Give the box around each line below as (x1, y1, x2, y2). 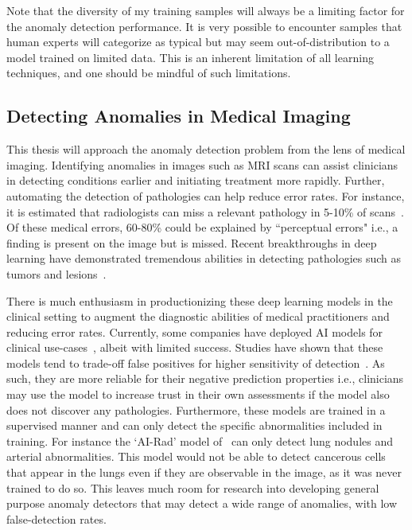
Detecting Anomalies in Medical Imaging (6, 103, 351, 128)
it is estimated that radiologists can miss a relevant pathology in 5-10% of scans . (6, 203, 404, 220)
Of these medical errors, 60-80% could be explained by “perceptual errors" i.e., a (6, 219, 398, 236)
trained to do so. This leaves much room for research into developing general (6, 479, 379, 496)
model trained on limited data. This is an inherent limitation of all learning (6, 49, 374, 65)
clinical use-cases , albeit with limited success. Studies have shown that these (6, 339, 383, 356)
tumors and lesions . (6, 265, 107, 282)
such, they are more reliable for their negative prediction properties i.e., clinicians (6, 370, 404, 387)
